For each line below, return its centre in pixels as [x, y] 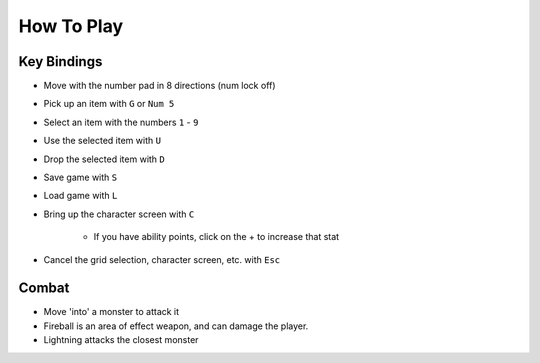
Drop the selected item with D [104, 159]
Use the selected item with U [102, 141]
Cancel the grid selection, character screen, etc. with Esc [161, 259]
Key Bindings [60, 61]
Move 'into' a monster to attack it [111, 312]
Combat [44, 288]
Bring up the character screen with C [119, 214]
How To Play [71, 26]
